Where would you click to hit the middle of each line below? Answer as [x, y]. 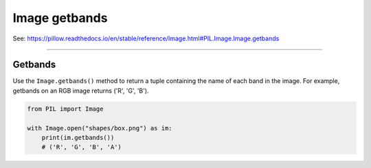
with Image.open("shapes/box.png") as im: [100, 128]
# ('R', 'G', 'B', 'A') [81, 147]
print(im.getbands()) [78, 137]
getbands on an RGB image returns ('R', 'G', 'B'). [81, 91]
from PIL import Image [65, 109]
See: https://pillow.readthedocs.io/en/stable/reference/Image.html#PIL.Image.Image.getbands [146, 38]
